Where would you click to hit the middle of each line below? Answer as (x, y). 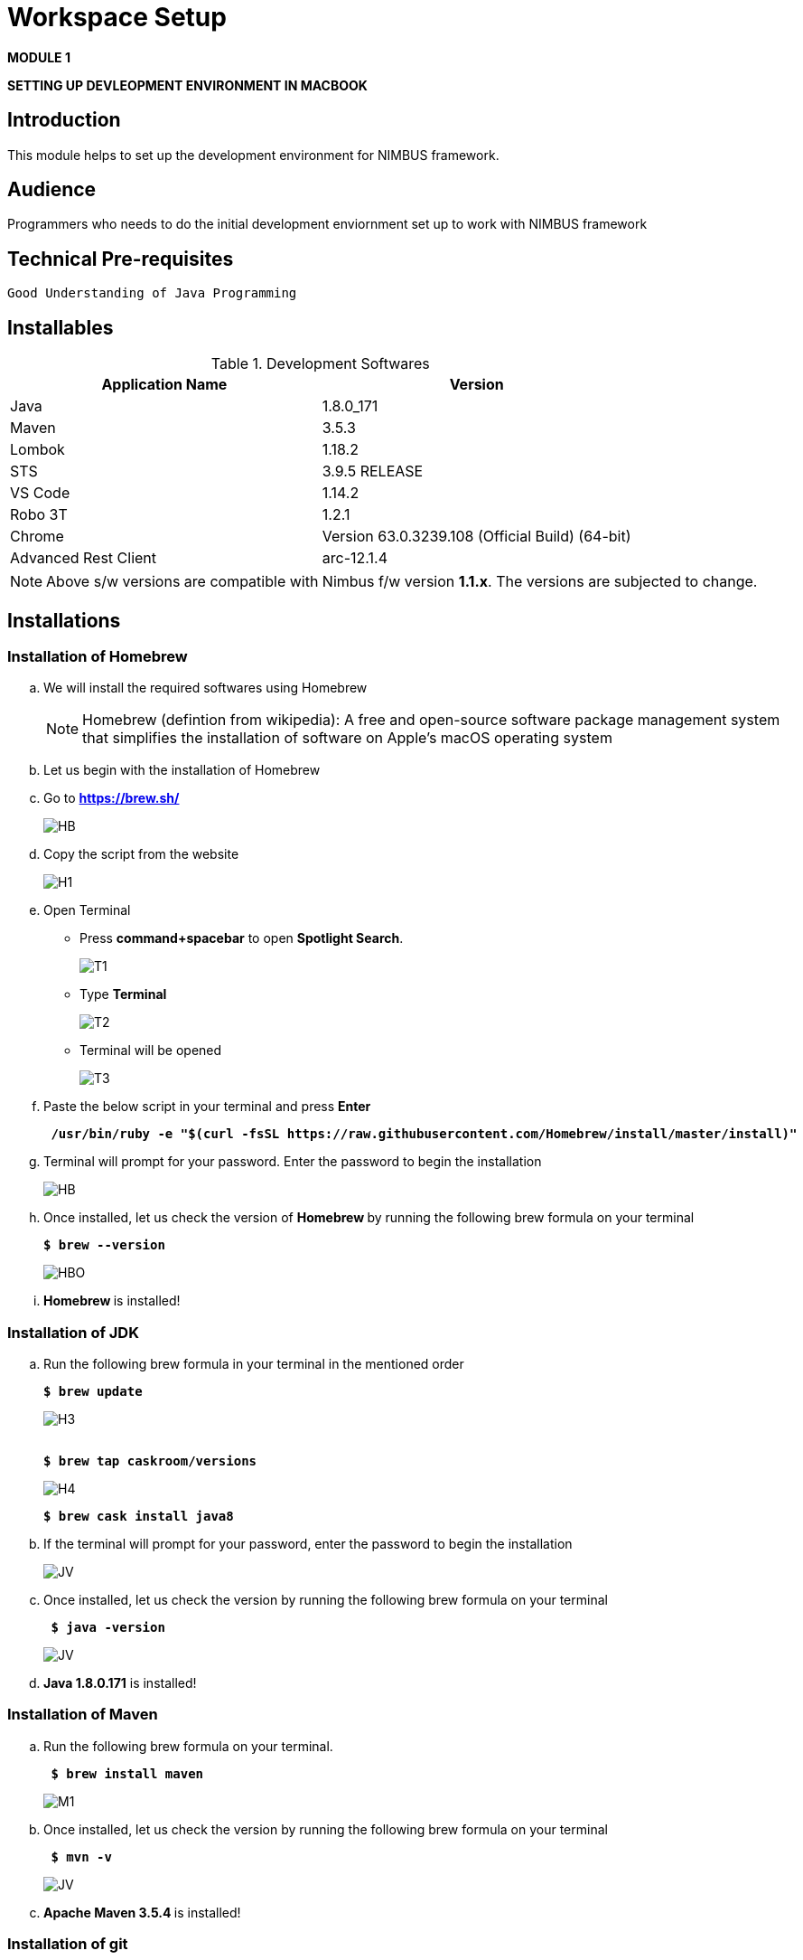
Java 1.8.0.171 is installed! (120, 1683)
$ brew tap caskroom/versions (150, 1461)
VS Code (40, 493)
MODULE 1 (39, 57)
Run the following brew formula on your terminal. (188, 1746)
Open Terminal (87, 910)
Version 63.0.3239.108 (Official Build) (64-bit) (476, 537)
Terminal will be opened (151, 1051)
